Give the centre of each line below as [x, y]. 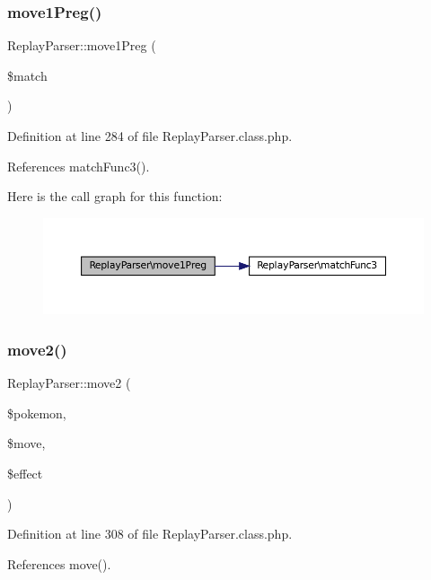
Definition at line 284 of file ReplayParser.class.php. [150, 136]
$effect [25, 474]
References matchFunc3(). [79, 166]
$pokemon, [37, 413]
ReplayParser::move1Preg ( [82, 45]
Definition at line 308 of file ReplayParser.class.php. [150, 534]
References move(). [59, 563]
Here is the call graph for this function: [115, 196]
